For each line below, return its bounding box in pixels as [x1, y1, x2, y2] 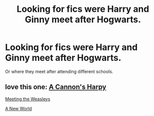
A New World [5, 105, 32, 112]
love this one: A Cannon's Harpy [5, 83, 107, 91]
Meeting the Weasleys [5, 96, 50, 102]
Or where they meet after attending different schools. [5, 68, 114, 75]
